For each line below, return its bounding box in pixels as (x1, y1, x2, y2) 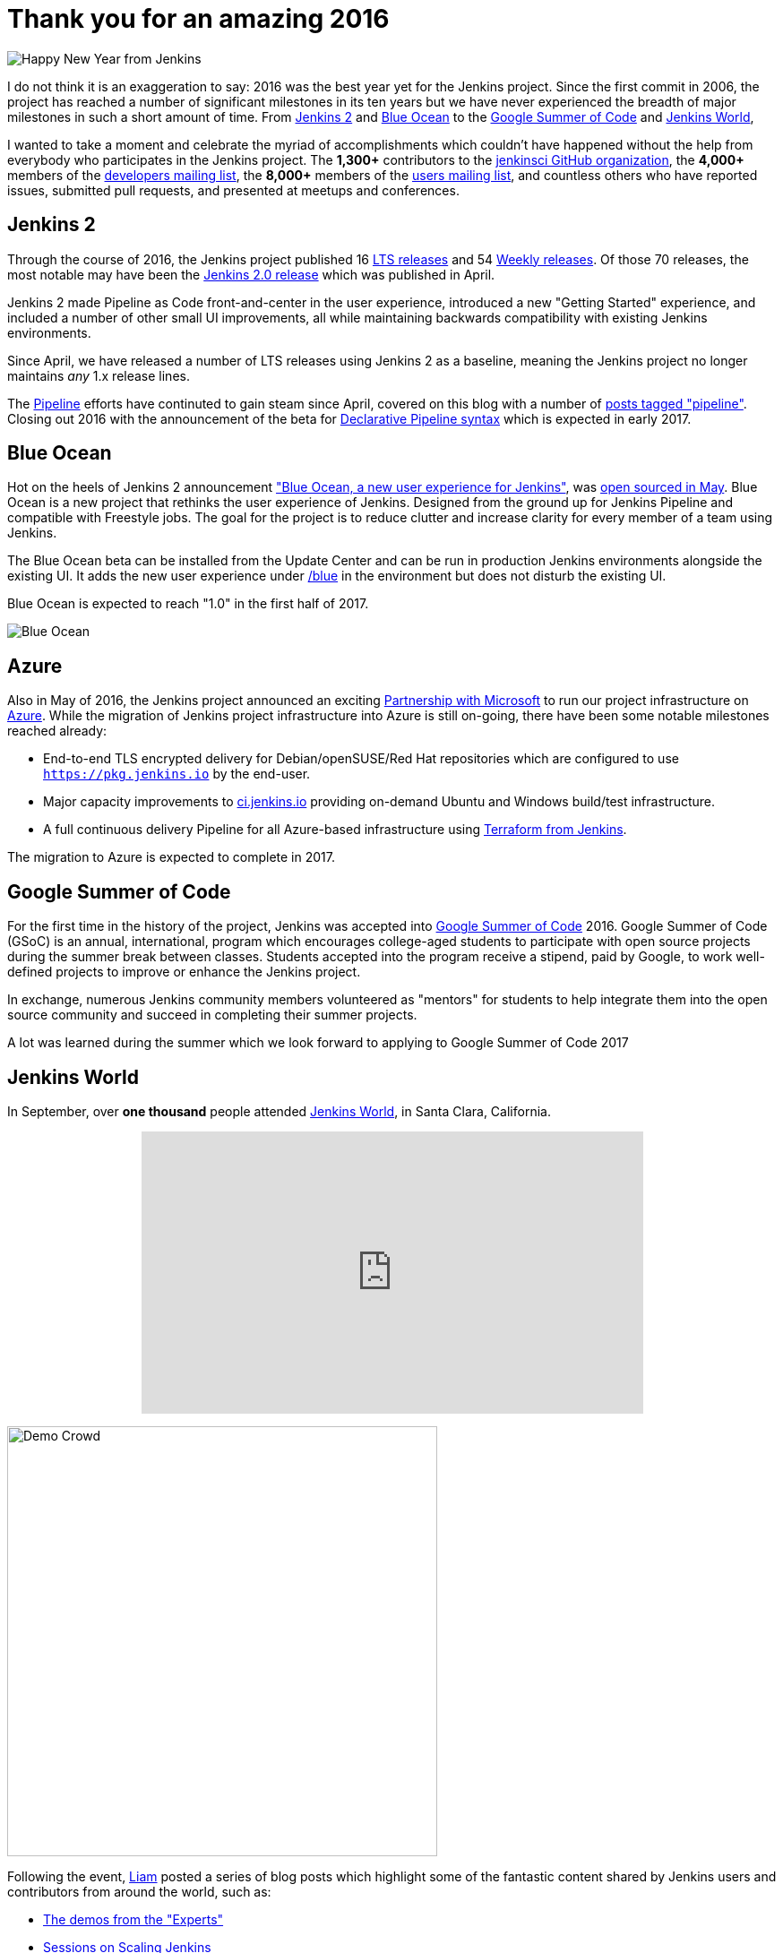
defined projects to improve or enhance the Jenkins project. (7, 964, 361, 980)
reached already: (7, 723, 108, 739)
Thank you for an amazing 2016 (7, 4, 390, 34)
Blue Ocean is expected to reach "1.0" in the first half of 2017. (7, 596, 369, 612)
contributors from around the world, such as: (7, 1883, 271, 1899)
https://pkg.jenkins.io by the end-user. (43, 766, 311, 782)
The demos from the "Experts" (43, 1911, 224, 1927)
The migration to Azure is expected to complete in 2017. (7, 849, 335, 865)
